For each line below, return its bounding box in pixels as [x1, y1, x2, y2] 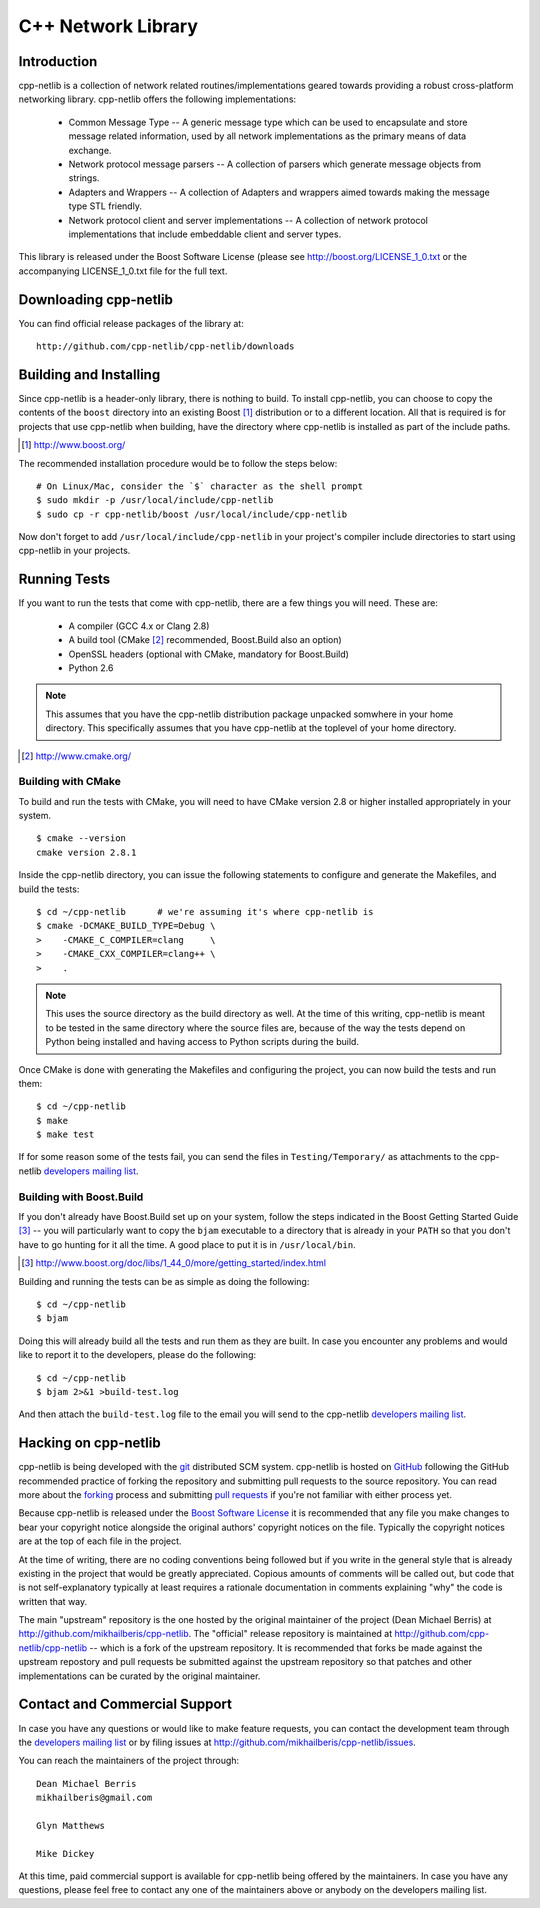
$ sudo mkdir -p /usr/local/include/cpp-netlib [36, 495, 274, 506]
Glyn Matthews [36, 1820, 105, 1831]
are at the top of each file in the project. [18, 1535, 182, 1547]
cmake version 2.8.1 [36, 846, 137, 858]
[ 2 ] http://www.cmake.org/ [21, 750, 132, 762]
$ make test [36, 1129, 95, 1140]
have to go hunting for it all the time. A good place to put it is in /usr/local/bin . [18, 1238, 356, 1250]
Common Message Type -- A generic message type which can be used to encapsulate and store [68, 116, 468, 128]
